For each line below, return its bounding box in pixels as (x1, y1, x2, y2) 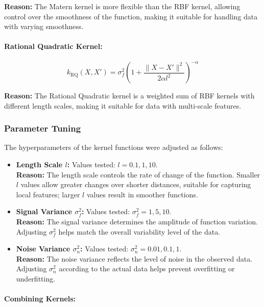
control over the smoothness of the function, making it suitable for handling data (4, 11, 258, 21)
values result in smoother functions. (86, 189, 198, 199)
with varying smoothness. (4, 21, 84, 32)
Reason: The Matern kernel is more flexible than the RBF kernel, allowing (4, 1, 241, 11)
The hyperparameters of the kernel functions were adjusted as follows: (4, 142, 223, 152)
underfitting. (16, 273, 56, 284)
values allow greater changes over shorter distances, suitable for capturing (20, 179, 251, 190)
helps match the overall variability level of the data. (58, 226, 221, 237)
